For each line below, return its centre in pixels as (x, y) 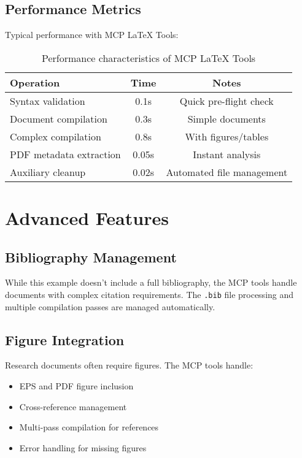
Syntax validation (48, 101)
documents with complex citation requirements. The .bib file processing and (149, 294)
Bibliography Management (91, 257)
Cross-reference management (73, 406)
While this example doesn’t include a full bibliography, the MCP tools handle (151, 282)
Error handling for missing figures (83, 447)
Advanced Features (87, 217)
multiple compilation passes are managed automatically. (110, 306)
